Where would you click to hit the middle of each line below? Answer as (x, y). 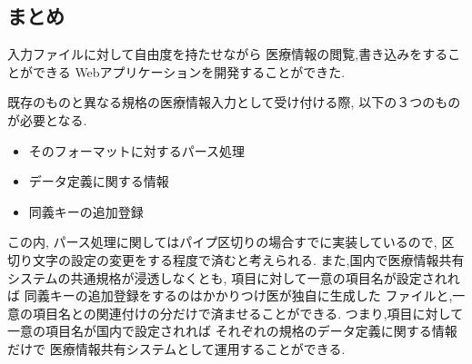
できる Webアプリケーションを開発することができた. (189, 71)
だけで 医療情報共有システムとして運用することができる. (176, 348)
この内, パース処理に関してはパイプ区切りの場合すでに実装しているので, (222, 242)
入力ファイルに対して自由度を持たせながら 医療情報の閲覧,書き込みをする (228, 54)
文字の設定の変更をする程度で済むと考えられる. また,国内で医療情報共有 (248, 259)
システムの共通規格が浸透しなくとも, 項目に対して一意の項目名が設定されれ (234, 277)
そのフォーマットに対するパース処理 (137, 150)
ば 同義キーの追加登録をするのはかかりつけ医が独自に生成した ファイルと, (230, 295)
